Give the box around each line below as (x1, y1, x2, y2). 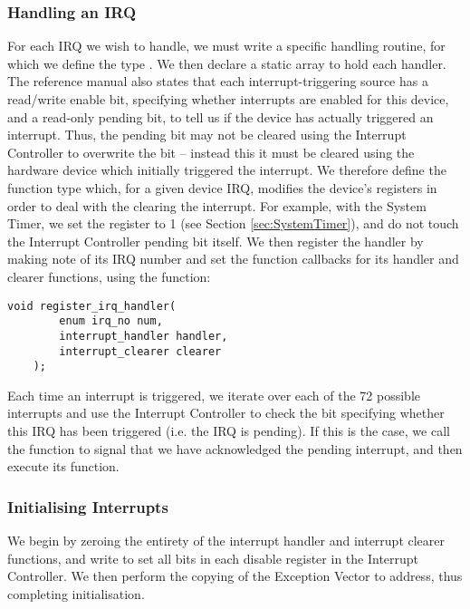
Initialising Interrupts (7, 495, 168, 517)
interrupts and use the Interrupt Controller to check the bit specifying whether (7, 403, 445, 422)
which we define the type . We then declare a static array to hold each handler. (7, 53, 446, 72)
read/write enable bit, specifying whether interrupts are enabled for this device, (7, 90, 449, 108)
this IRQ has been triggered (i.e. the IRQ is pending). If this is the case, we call (7, 421, 450, 440)
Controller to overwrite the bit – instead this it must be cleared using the (7, 142, 415, 161)
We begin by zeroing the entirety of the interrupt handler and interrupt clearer (7, 531, 446, 549)
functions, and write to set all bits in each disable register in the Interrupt (7, 548, 419, 567)
